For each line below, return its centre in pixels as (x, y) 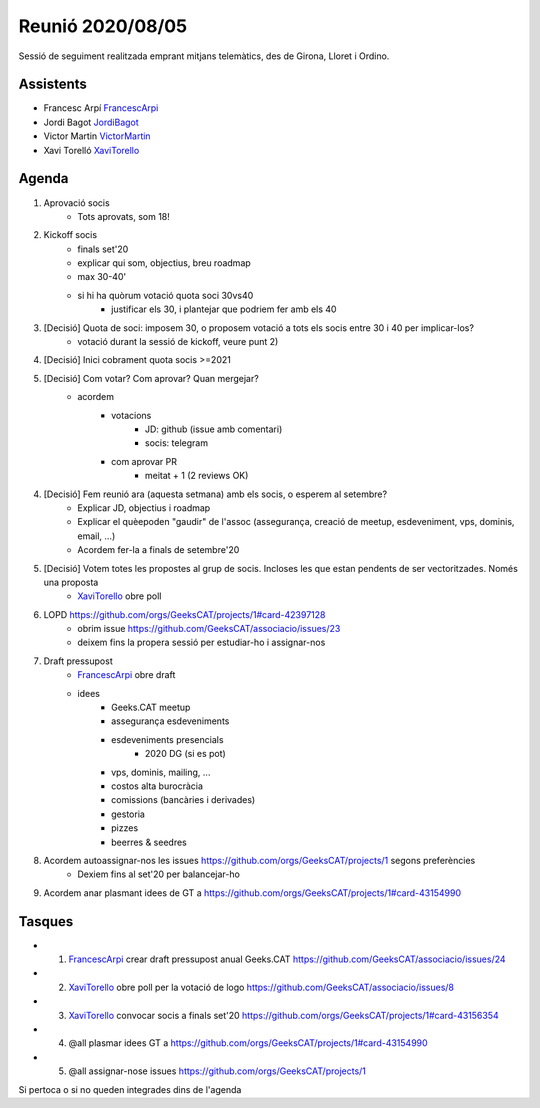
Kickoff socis (70, 235)
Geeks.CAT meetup (151, 707)
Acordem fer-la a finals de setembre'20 (158, 550)
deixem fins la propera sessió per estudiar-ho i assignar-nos (201, 642)
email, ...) (96, 536)
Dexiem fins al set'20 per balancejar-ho (158, 874)
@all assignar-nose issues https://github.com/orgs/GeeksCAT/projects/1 (217, 1071)
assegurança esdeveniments (170, 721)
